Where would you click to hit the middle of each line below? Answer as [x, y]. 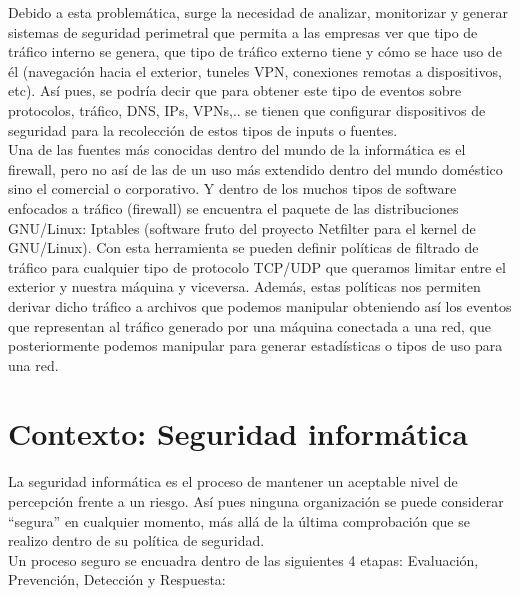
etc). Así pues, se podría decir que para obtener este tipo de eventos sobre [235, 90]
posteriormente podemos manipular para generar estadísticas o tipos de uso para [255, 345]
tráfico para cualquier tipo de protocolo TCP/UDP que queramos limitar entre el [257, 266]
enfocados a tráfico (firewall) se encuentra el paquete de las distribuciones [233, 207]
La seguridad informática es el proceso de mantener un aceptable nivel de [233, 481]
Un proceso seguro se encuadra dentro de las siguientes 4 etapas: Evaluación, [243, 559]
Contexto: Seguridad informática [238, 433]
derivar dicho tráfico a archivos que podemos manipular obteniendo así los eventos [260, 305]
